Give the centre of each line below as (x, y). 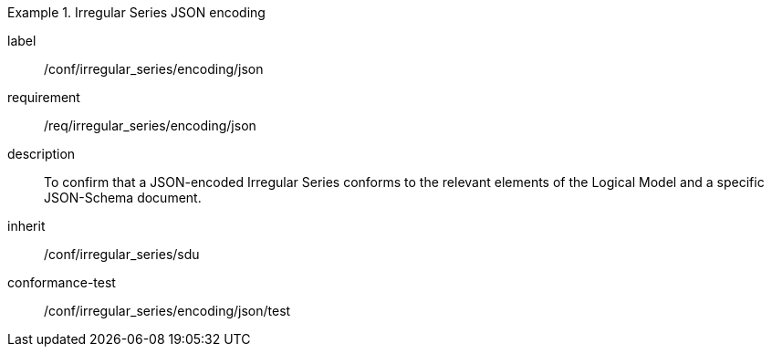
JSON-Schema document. (123, 198)
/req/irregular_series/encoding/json (150, 125)
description (42, 154)
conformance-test (62, 282)
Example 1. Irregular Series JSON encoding (136, 12)
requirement (44, 97)
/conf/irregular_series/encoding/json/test (167, 311)
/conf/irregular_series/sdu (122, 254)
